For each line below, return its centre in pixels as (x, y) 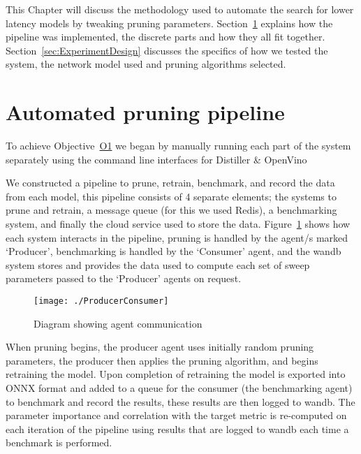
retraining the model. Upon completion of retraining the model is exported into (176, 374)
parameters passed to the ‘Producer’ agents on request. (124, 278)
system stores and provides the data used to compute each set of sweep (158, 264)
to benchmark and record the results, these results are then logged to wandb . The (180, 401)
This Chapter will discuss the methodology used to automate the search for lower (180, 9)
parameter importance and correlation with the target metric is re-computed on (176, 415)
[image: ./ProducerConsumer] (101, 301)
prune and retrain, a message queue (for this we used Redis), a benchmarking (171, 210)
